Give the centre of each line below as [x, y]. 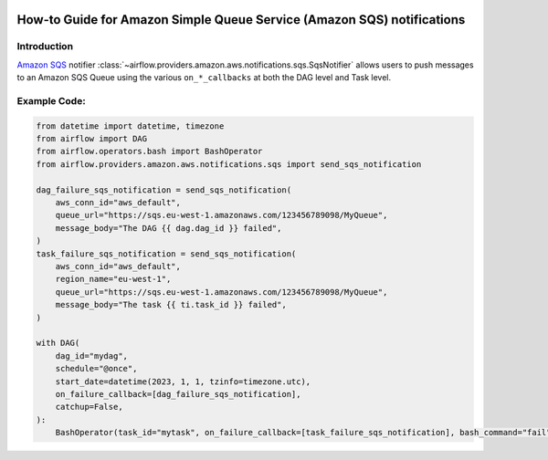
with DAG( [58, 343]
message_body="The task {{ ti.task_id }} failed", [171, 305]
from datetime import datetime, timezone [130, 126]
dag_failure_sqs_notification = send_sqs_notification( [164, 190]
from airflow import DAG [92, 139]
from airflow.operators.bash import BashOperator [149, 152]
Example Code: [51, 100]
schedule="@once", [96, 369]
